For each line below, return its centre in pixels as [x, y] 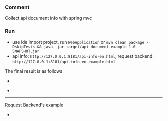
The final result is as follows [34, 71]
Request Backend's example [34, 105]
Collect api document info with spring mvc [49, 18]
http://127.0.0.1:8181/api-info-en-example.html [64, 62]
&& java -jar [51, 47]
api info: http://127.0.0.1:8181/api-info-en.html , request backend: [83, 56]
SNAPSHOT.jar [26, 51]
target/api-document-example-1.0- [102, 47]
